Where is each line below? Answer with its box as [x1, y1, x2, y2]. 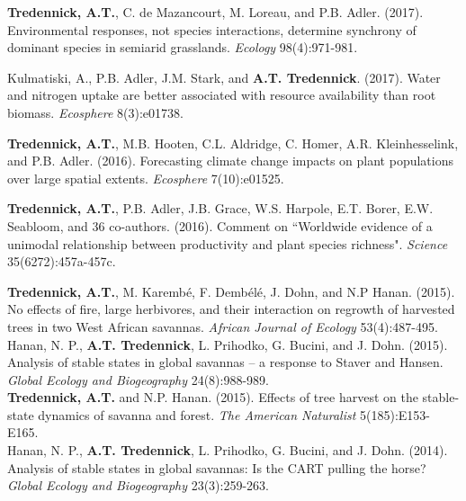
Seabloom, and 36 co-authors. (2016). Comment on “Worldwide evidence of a [7, 216, 433, 235]
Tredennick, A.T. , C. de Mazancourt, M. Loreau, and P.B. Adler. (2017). [7, 3, 424, 21]
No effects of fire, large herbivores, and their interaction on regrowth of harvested [7, 300, 455, 318]
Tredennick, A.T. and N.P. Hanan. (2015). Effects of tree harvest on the [7, 388, 418, 407]
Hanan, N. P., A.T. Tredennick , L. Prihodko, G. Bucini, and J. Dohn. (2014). [7, 441, 448, 460]
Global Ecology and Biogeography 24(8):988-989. [7, 370, 269, 389]
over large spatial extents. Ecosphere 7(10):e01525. [7, 168, 284, 187]
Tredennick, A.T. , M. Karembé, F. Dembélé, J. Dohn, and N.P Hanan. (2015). [7, 282, 455, 300]
